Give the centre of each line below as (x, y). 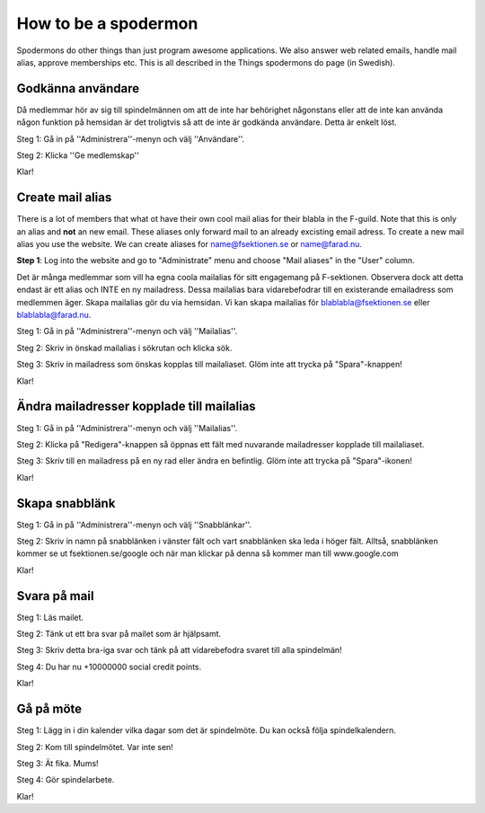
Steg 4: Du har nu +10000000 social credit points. (109, 667)
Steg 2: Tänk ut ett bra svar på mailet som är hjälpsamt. (119, 634)
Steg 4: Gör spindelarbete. (66, 780)
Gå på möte (49, 709)
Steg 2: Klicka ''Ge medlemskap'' (78, 155)
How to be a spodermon (107, 23)
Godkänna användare (78, 88)
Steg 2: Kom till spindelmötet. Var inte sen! (95, 747)
